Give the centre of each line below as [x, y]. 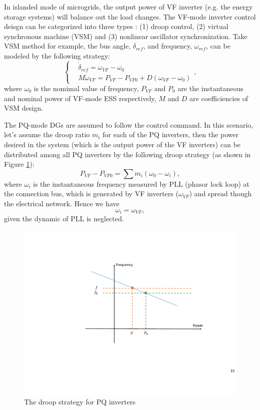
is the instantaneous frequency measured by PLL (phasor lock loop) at [142, 183]
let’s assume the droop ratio [47, 134]
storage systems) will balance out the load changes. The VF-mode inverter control [130, 16]
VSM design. [24, 108]
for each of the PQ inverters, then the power [171, 134]
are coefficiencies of [219, 98]
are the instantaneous [210, 88]
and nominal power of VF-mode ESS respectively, [80, 98]
